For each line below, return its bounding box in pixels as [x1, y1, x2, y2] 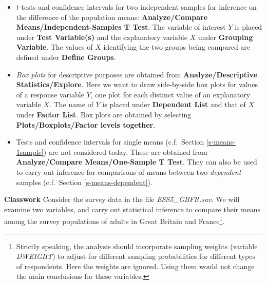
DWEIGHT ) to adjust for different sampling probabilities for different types [16, 251, 256, 261]
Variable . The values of [16, 42, 93, 52]
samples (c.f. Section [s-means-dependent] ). [16, 176, 152, 187]
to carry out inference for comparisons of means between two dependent [16, 166, 241, 177]
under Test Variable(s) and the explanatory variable [16, 31, 187, 42]
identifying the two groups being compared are [103, 42, 251, 52]
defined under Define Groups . [16, 51, 116, 62]
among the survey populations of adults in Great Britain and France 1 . [4, 214, 225, 226]
